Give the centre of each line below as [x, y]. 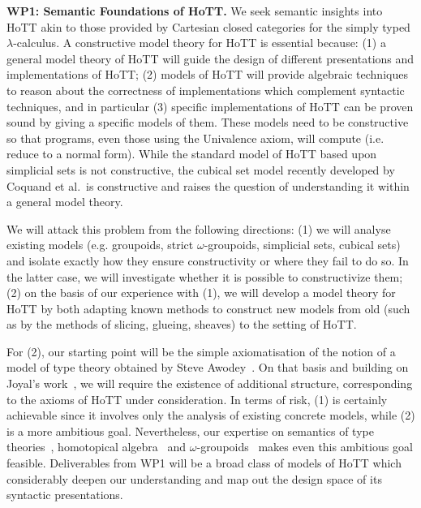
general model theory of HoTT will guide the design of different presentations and [210, 58]
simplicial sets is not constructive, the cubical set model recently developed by [201, 169]
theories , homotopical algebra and [97, 447]
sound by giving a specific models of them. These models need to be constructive [208, 122]
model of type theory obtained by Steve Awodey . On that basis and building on [208, 367]
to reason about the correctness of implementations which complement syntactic [206, 90]
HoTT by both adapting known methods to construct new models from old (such [208, 308]
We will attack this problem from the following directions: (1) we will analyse [199, 228]
